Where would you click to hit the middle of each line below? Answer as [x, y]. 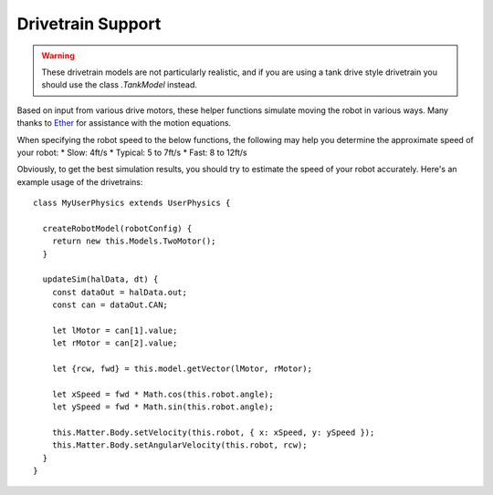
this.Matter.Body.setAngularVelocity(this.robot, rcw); [179, 445]
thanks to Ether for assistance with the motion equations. [124, 123]
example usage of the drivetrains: [80, 181]
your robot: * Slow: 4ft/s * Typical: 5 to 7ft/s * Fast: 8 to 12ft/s [132, 152]
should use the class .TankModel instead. [120, 85]
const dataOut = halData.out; [119, 292]
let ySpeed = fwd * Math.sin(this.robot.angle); [163, 407]
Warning [58, 56]
